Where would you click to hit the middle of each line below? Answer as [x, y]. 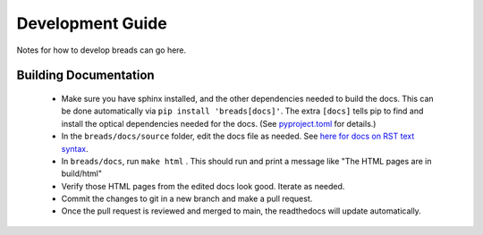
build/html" [82, 173]
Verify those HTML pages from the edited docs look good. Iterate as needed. [203, 186]
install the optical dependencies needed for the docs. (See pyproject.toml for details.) [219, 123]
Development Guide [92, 23]
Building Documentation [86, 76]
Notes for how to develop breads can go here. [102, 50]
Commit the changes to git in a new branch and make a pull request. [187, 199]
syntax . [75, 148]
